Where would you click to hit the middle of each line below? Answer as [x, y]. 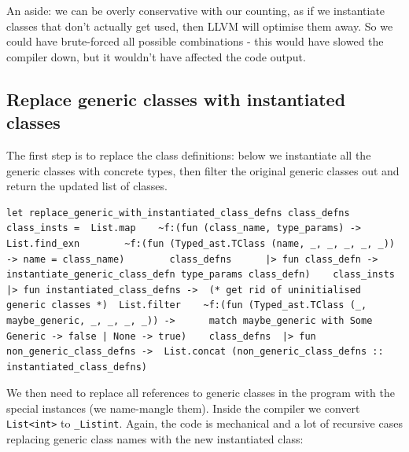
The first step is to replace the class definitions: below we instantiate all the [189, 154]
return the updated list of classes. [87, 186]
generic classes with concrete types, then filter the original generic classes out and [203, 170]
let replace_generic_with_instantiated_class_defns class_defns [178, 213]
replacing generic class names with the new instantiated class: [155, 439]
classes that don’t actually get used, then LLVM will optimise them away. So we [200, 26]
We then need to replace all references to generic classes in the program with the [201, 393]
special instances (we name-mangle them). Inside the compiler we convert [183, 408]
